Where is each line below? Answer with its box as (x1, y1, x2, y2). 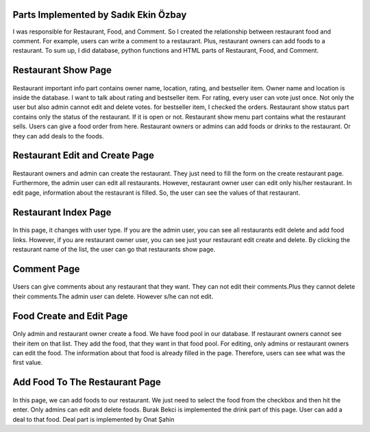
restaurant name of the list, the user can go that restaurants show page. (12, 245, 216, 254)
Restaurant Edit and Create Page (12, 149, 154, 161)
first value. (12, 359, 43, 367)
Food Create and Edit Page (12, 310, 128, 322)
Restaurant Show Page (12, 64, 112, 76)
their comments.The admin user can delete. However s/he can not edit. (12, 292, 214, 300)
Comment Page (12, 263, 80, 274)
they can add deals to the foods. (12, 132, 104, 140)
